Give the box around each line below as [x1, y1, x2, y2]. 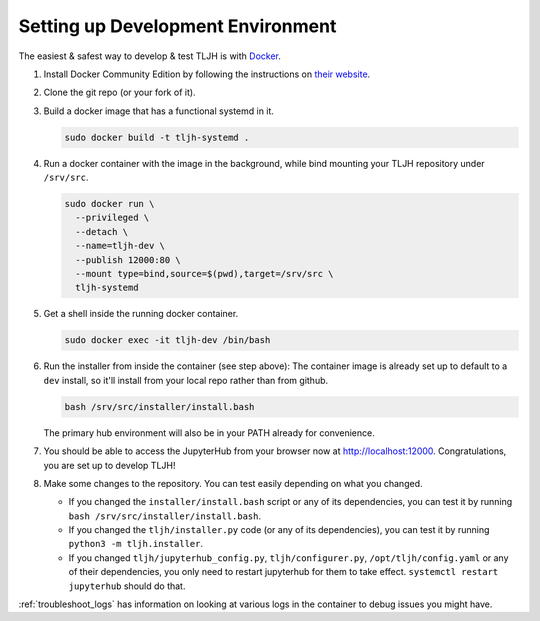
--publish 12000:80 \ [75, 254, 182, 265]
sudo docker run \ [64, 198, 155, 210]
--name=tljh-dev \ [75, 240, 165, 252]
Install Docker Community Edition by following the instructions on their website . [43, 68, 371, 80]
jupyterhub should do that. [68, 580, 186, 592]
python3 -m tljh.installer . [68, 538, 204, 550]
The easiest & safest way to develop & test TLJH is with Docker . [18, 50, 282, 62]
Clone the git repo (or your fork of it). [43, 86, 196, 99]
